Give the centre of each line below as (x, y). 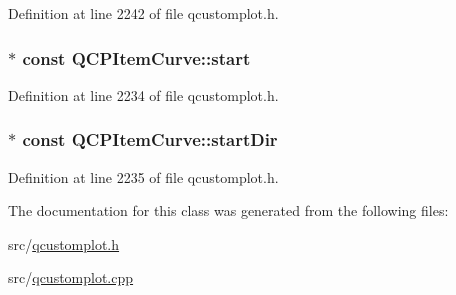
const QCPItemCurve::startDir (150, 139)
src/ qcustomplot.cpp (71, 277)
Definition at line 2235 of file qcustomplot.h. (143, 176)
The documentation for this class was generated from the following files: (228, 210)
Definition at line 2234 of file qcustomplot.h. (143, 94)
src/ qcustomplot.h (64, 243)
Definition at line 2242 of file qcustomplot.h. (143, 13)
